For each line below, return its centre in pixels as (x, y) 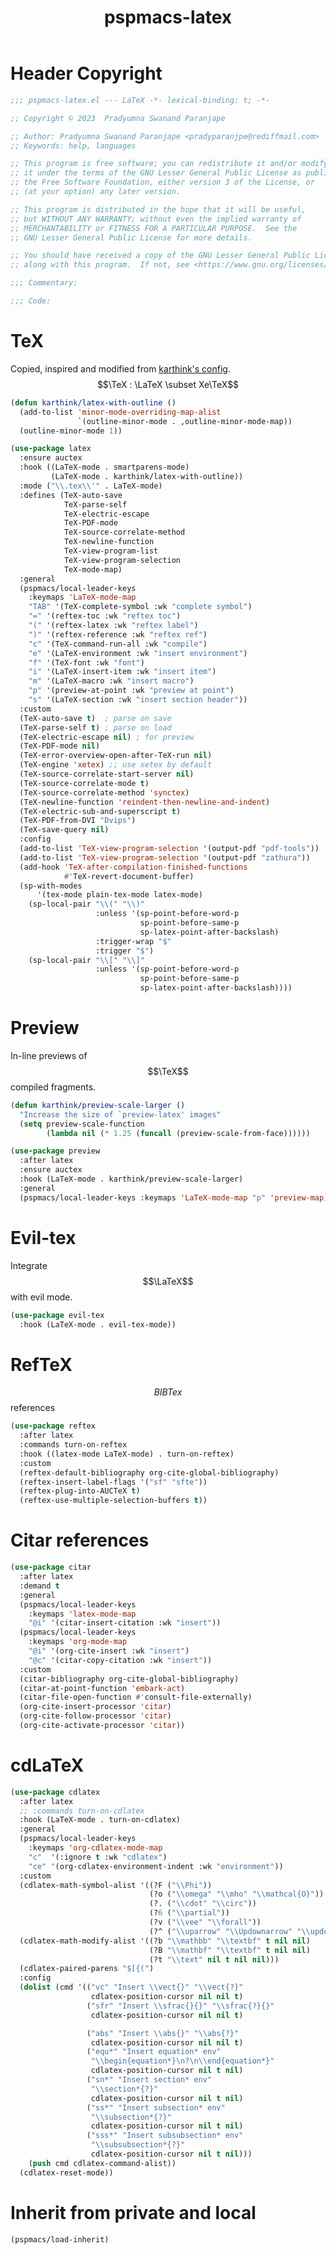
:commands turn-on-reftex (73, 1445)
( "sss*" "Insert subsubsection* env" (165, 2136)
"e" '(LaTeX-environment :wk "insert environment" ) (138, 653)
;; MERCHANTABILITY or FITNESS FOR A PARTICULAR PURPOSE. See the (154, 228)
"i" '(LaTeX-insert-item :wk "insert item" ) (122, 672)
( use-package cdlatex (55, 1792)
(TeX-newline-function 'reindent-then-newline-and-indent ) (145, 802)
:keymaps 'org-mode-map (78, 1642)
